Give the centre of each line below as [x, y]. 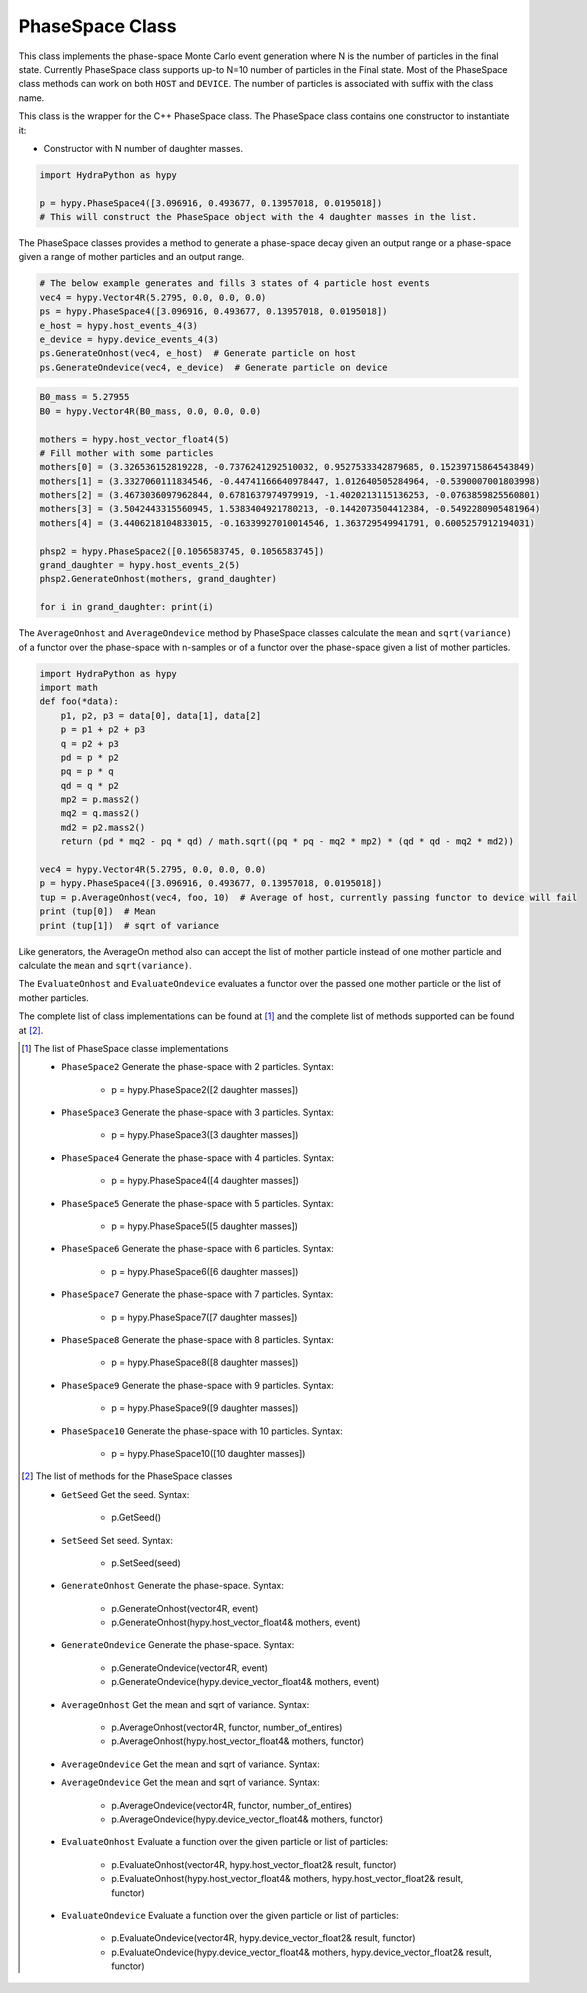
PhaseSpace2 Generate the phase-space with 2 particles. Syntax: [197, 1067]
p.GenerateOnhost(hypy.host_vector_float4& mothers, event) [236, 1622]
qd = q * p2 [90, 785]
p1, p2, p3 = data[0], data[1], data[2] [161, 715]
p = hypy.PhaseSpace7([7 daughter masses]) [204, 1317]
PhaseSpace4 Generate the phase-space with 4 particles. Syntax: [198, 1157]
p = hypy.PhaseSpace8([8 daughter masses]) [205, 1362]
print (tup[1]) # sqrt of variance [129, 925]
